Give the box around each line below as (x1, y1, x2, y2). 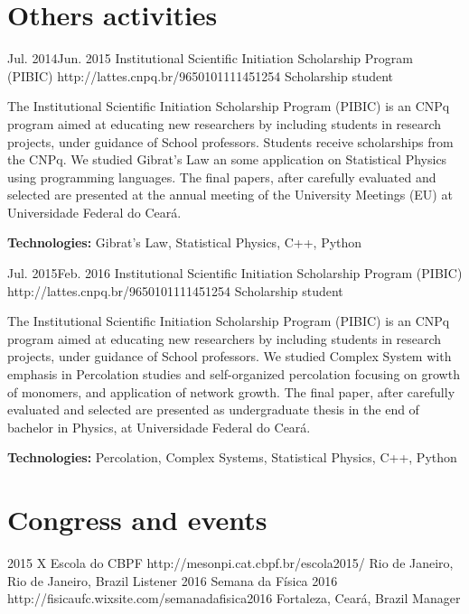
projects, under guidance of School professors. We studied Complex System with (7, 347, 452, 366)
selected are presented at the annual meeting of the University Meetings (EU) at (7, 185, 453, 204)
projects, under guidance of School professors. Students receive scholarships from (7, 132, 454, 151)
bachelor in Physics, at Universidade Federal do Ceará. (7, 417, 311, 436)
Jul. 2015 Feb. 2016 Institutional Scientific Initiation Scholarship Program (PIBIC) (7, 264, 463, 283)
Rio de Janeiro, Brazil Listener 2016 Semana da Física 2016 (7, 571, 338, 590)
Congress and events (7, 501, 267, 538)
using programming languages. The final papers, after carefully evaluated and (7, 167, 436, 186)
